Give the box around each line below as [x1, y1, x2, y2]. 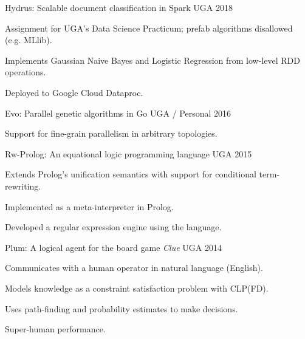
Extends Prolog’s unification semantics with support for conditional [5, 168, 256, 180]
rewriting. [5, 179, 41, 192]
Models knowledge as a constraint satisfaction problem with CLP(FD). [5, 281, 269, 294]
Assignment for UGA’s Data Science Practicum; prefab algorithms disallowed [5, 21, 293, 34]
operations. [5, 66, 46, 78]
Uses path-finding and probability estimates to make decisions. [5, 302, 238, 315]
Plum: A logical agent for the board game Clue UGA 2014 [5, 241, 222, 253]
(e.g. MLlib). [5, 33, 52, 46]
